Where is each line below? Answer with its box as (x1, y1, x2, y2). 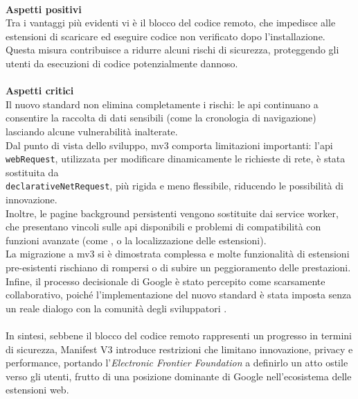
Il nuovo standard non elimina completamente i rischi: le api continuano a (6, 96, 319, 111)
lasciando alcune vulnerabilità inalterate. (6, 124, 178, 138)
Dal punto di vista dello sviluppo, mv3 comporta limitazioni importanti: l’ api (6, 137, 333, 152)
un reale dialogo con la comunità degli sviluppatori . (6, 300, 227, 315)
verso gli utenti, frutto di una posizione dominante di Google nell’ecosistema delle (6, 368, 352, 383)
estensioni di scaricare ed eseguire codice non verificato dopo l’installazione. (6, 28, 325, 43)
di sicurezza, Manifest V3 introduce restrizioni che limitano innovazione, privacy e (6, 341, 353, 356)
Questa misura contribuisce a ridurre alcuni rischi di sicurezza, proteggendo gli (6, 42, 339, 57)
